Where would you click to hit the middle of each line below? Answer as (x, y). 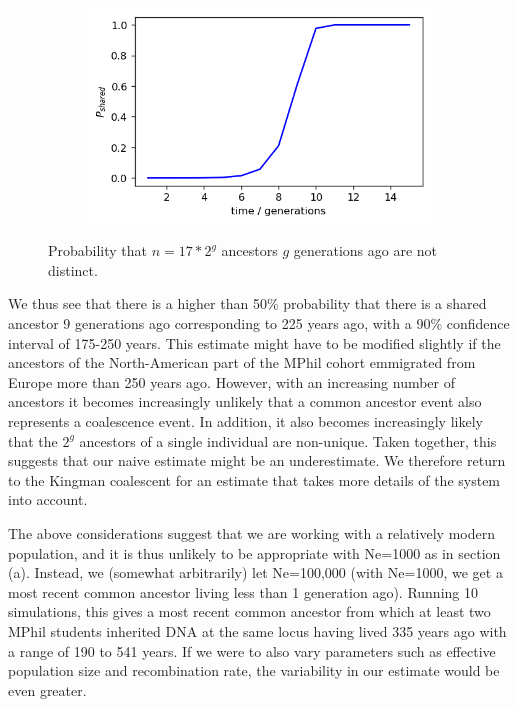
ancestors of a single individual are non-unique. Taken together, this (288, 440)
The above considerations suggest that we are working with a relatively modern (251, 533)
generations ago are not (365, 250)
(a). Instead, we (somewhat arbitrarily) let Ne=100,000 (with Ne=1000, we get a (255, 572)
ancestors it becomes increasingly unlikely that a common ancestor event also (245, 401)
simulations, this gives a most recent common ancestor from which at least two (249, 611)
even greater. (47, 689)
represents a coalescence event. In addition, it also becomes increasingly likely (245, 421)
